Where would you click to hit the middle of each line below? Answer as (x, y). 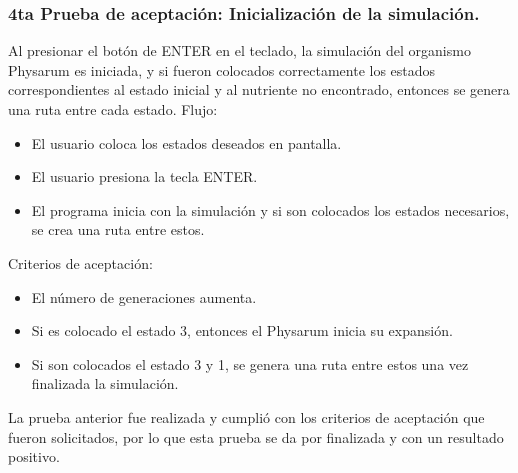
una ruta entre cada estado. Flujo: (113, 109)
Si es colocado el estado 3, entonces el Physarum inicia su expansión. (242, 330)
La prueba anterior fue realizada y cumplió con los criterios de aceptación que (246, 416)
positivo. (34, 456)
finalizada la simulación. (105, 383)
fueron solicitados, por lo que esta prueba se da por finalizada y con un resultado (256, 436)
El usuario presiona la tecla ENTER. (144, 176)
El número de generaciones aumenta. (144, 296)
